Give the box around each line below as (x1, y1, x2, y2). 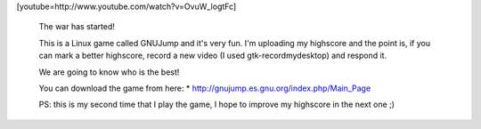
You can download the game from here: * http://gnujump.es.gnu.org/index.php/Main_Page (38, 83, 371, 93)
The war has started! (38, 21, 116, 32)
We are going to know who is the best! (38, 67, 180, 77)
